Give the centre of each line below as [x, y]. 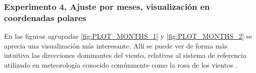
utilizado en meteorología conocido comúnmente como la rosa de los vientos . [121, 64]
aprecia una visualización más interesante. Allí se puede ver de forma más [116, 45]
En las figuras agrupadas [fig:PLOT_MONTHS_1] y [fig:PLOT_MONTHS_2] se [128, 36]
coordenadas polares [45, 17]
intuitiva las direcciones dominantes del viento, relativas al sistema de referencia [125, 55]
